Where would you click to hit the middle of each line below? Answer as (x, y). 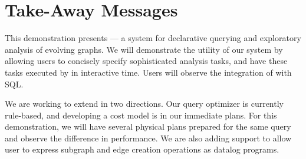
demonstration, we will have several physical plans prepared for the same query (148, 126)
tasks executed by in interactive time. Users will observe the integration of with (148, 72)
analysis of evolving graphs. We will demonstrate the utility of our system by (144, 49)
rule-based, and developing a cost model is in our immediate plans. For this (141, 115)
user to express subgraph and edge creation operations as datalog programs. (142, 149)
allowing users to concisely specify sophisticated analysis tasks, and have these (146, 61)
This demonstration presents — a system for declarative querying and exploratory (153, 38)
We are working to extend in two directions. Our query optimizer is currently (144, 104)
